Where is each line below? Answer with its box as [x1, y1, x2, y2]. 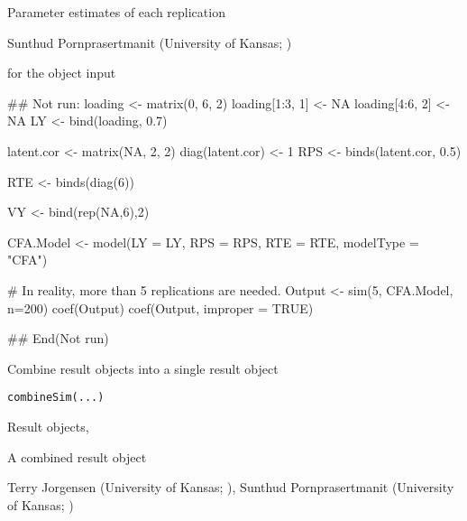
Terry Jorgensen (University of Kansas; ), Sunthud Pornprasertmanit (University [7, 478, 454, 497]
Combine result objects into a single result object [7, 358, 279, 377]
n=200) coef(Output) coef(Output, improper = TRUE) [7, 298, 314, 317]
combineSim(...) [7, 391, 105, 405]
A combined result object [7, 447, 147, 466]
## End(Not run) [7, 329, 109, 348]
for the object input [7, 63, 116, 82]
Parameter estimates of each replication [7, 3, 225, 21]
